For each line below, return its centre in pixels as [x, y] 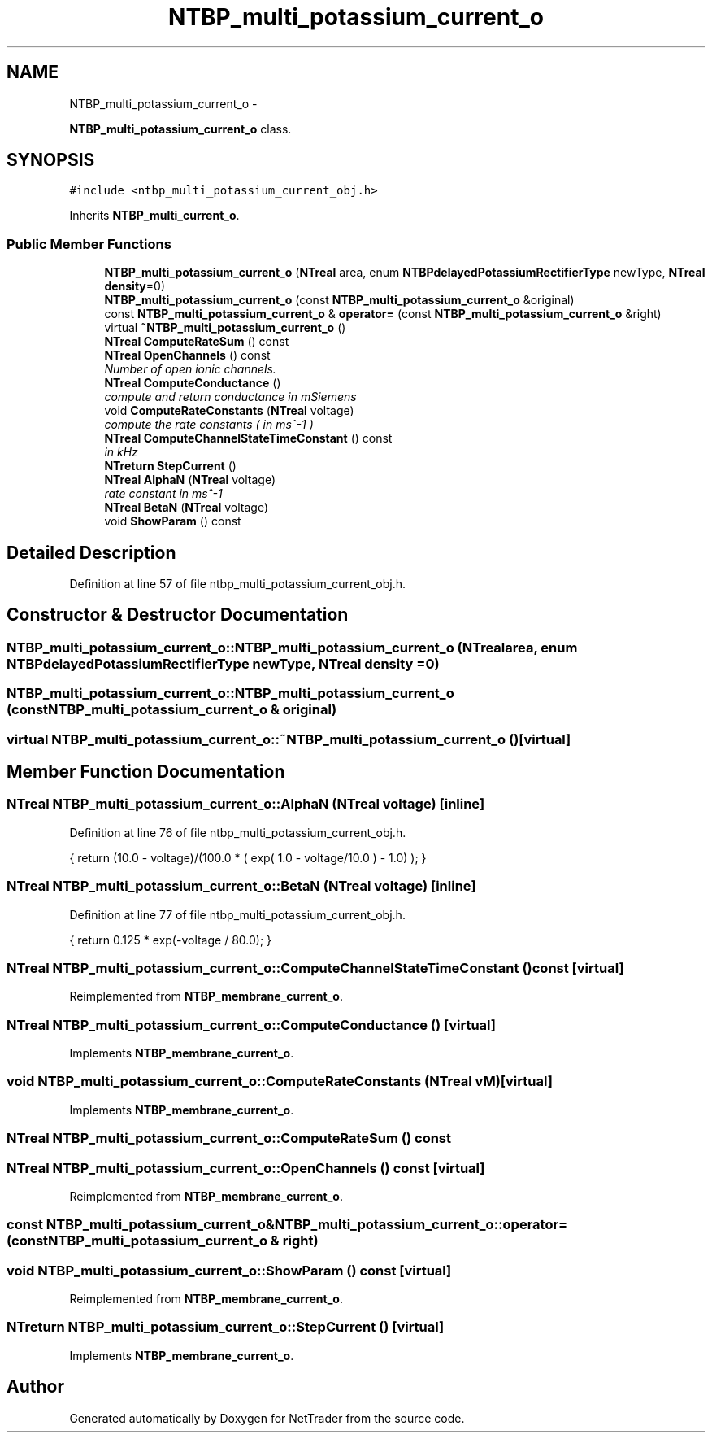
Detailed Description [91, 552]
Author [35, 1387]
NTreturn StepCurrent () [170, 466]
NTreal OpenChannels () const [187, 355]
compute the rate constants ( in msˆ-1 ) [209, 425]
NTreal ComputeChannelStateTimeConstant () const [248, 438]
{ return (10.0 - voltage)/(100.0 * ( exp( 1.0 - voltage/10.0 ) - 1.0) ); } [248, 857]
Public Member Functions [89, 244]
